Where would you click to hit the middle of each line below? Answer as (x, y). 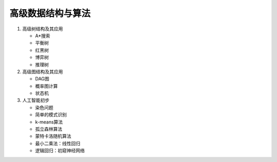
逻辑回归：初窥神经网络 (60, 151)
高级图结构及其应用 (43, 71)
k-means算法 (49, 122)
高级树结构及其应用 (43, 29)
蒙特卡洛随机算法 (53, 136)
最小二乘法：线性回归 (58, 143)
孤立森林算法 (49, 129)
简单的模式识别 (51, 115)
